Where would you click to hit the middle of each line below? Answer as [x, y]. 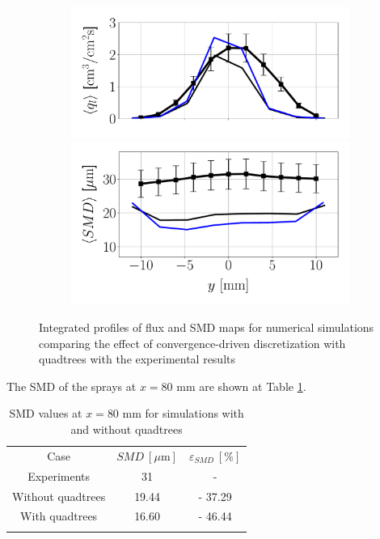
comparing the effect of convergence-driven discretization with [192, 343]
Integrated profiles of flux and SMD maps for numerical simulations [207, 327]
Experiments [59, 475]
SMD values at [46, 413]
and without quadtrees [127, 429]
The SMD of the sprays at [72, 386]
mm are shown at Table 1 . [241, 386]
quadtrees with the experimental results [137, 359]
